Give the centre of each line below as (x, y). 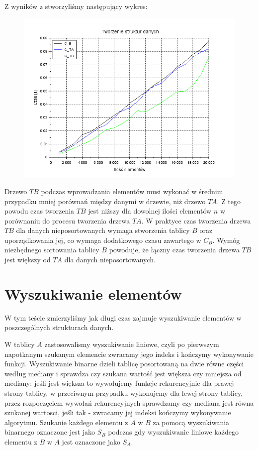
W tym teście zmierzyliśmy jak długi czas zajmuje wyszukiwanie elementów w (123, 317)
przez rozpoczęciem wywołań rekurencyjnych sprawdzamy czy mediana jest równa (129, 402)
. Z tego (229, 201)
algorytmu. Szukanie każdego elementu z (66, 422)
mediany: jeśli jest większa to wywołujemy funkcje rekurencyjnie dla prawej (119, 383)
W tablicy (20, 344)
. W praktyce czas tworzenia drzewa (196, 220)
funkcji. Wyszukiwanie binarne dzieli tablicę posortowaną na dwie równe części (124, 364)
